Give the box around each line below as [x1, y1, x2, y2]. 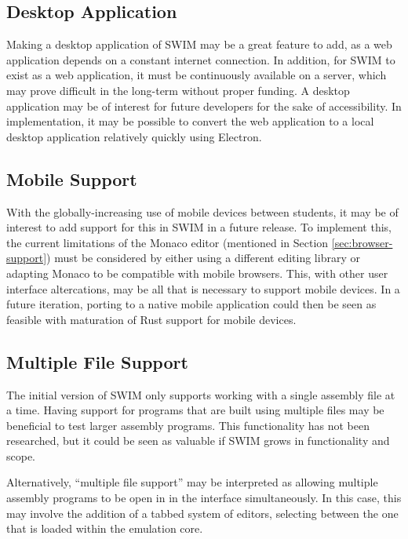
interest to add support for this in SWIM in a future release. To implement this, [6, 219, 392, 235]
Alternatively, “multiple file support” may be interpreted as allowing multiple [6, 474, 378, 490]
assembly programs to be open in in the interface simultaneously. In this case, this [6, 490, 402, 506]
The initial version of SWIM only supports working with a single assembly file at [6, 386, 395, 402]
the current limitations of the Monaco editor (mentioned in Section [6, 234, 329, 250]
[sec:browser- [331, 234, 393, 250]
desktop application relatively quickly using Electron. [6, 128, 262, 144]
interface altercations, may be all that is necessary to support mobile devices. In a [6, 280, 400, 297]
